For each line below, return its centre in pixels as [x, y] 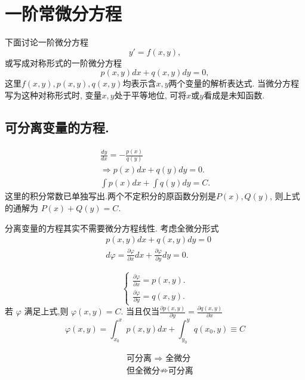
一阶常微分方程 [64, 13]
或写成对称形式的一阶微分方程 [63, 62]
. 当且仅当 [140, 311]
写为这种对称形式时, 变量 [53, 95]
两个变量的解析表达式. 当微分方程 [234, 83]
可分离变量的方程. [57, 127]
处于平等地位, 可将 [150, 95]
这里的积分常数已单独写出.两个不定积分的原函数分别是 [110, 196]
